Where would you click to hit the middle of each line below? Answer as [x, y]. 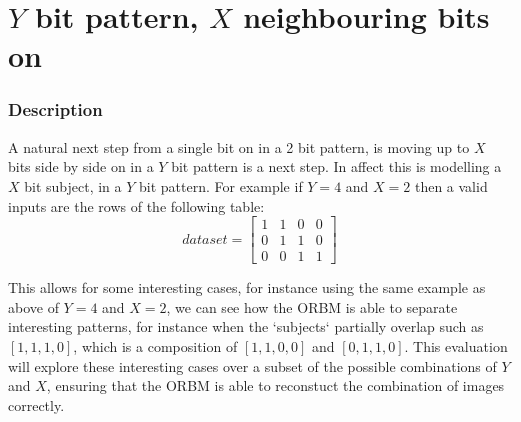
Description [55, 109]
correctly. [36, 404]
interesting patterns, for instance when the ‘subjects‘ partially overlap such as [246, 326]
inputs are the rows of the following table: [136, 205]
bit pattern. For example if [221, 185]
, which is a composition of [155, 346]
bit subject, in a [73, 185]
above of [33, 306]
